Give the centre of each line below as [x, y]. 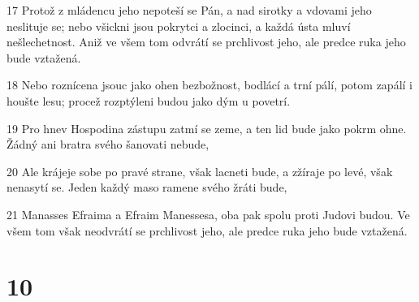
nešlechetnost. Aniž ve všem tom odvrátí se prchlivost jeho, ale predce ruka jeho [206, 42]
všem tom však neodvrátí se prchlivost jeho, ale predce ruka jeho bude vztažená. [207, 230]
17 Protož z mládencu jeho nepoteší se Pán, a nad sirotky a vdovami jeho [189, 10]
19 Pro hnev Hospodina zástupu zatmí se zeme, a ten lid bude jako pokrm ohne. [207, 128]
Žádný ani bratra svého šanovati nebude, [108, 144]
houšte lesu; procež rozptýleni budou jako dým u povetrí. [149, 100]
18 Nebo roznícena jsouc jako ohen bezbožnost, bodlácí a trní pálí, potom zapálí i [209, 85]
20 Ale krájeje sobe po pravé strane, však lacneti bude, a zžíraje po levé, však [200, 171]
